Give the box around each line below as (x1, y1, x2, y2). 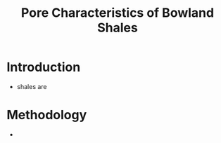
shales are (16, 82, 47, 90)
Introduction (6, 60, 81, 75)
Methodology (6, 107, 87, 123)
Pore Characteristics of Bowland (20, 5, 215, 21)
